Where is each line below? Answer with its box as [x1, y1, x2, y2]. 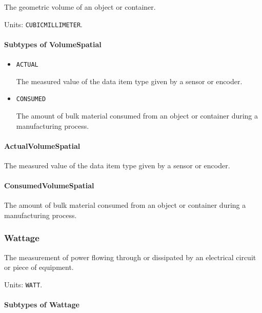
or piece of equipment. [4, 262, 74, 272]
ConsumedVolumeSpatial [4, 180, 94, 191]
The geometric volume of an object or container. [4, 2, 156, 12]
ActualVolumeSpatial [4, 140, 80, 151]
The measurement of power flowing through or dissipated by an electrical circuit [4, 251, 256, 262]
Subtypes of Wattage [4, 299, 79, 310]
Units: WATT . [4, 279, 43, 289]
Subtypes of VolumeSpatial [4, 38, 102, 49]
